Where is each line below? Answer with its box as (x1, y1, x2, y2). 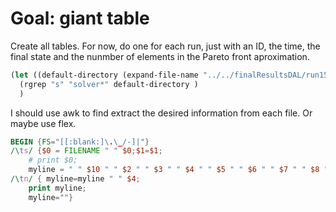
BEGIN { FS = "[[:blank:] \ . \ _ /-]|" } (10, 137, 150, 147)
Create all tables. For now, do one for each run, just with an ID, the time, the (10, 40, 321, 52)
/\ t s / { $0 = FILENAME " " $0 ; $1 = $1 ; (10, 146, 163, 156)
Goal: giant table (10, 7, 150, 30)
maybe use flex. (10, 117, 77, 129)
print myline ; (28, 183, 87, 193)
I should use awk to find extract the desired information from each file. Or (10, 107, 313, 119)
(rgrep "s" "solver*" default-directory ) (19, 79, 199, 89)
